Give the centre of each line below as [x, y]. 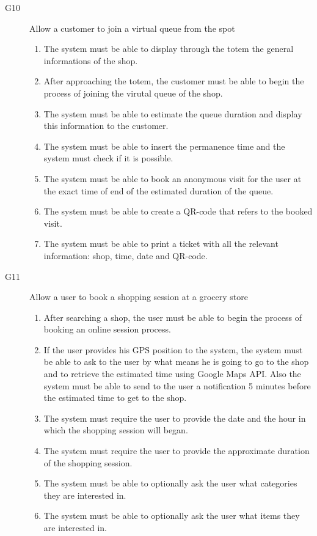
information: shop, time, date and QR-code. [126, 255]
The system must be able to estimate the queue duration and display [173, 113]
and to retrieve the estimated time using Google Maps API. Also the [172, 374]
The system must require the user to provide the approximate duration [177, 451]
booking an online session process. [107, 329]
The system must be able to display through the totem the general [169, 49]
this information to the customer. [106, 126]
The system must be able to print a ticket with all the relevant [161, 244]
